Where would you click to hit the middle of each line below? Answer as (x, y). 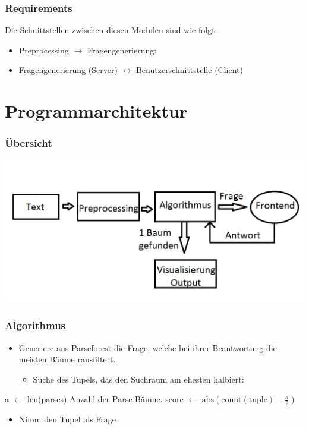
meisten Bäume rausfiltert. (67, 359)
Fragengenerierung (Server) (68, 70)
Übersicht (29, 143)
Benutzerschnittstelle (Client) (189, 70)
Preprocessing (44, 50)
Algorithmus (35, 325)
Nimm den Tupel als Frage (67, 419)
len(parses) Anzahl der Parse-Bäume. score (105, 399)
